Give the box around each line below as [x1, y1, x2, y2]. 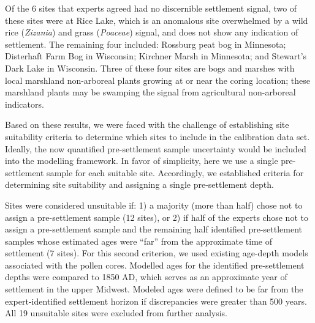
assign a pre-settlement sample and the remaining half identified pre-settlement [5, 223, 303, 236]
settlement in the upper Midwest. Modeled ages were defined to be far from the [5, 283, 303, 295]
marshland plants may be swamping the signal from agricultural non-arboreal [5, 86, 296, 98]
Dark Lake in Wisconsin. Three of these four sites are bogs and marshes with [5, 61, 295, 74]
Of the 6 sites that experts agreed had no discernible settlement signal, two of [5, 2, 297, 14]
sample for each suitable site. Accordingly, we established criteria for [47, 166, 304, 179]
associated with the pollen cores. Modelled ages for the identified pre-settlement [5, 258, 305, 271]
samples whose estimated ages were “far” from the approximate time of [5, 234, 273, 247]
